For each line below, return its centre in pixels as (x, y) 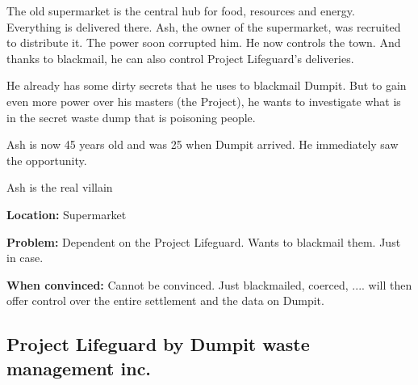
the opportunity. (47, 160)
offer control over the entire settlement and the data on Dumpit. (165, 300)
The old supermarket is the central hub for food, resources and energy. (181, 11)
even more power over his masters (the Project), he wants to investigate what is (204, 101)
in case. (25, 258)
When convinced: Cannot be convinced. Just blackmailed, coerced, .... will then (209, 284)
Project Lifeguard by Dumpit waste (158, 344)
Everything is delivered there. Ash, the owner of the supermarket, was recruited (204, 26)
